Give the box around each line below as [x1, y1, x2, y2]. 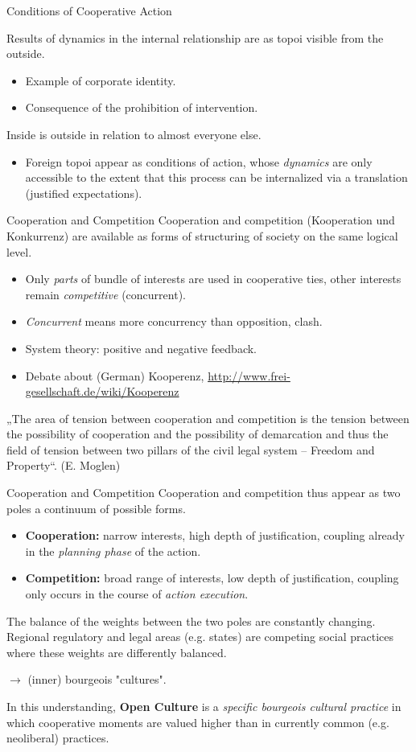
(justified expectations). [25, 184, 142, 201]
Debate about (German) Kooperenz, [25, 367, 204, 384]
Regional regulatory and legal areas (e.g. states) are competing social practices [6, 628, 394, 645]
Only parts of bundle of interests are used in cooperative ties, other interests [25, 270, 402, 287]
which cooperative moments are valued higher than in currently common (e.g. [6, 713, 389, 730]
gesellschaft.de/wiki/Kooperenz [25, 383, 179, 400]
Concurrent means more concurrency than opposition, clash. [25, 313, 323, 330]
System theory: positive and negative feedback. [25, 339, 257, 356]
